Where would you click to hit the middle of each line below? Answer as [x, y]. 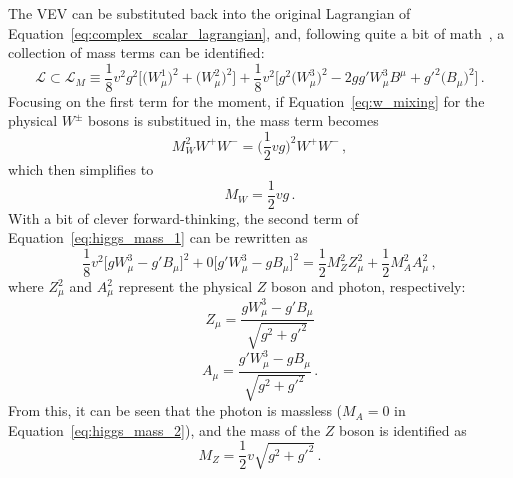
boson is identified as [402, 429]
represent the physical [185, 286]
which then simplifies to [81, 169]
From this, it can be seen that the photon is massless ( [175, 410]
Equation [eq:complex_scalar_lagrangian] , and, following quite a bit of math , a [256, 32]
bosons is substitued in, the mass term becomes [233, 120]
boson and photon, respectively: [368, 286]
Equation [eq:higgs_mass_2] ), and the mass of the [164, 429]
